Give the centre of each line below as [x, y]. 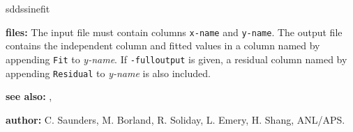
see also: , [29, 96]
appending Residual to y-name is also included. [108, 73]
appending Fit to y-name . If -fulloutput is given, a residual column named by [176, 59]
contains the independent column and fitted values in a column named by [163, 46]
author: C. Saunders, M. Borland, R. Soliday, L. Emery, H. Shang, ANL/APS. [175, 119]
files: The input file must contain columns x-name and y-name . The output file [174, 32]
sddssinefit [28, 8]
